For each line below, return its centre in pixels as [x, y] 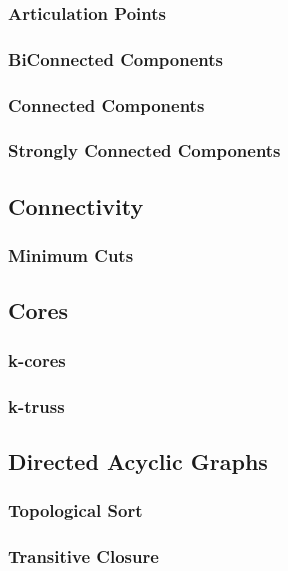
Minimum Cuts [71, 255]
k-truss [36, 405]
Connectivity [76, 205]
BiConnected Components [115, 58]
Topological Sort [75, 510]
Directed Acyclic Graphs [138, 460]
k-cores [37, 359]
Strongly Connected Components [144, 150]
